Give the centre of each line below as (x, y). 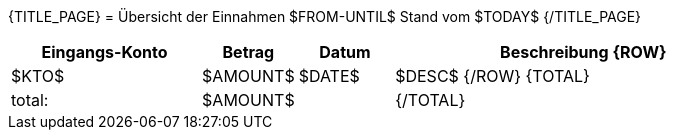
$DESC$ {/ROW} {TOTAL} (492, 76)
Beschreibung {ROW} (583, 52)
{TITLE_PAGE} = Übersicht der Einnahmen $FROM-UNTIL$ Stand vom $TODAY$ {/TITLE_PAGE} (325, 16)
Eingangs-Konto (104, 52)
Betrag (248, 52)
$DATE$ (329, 76)
